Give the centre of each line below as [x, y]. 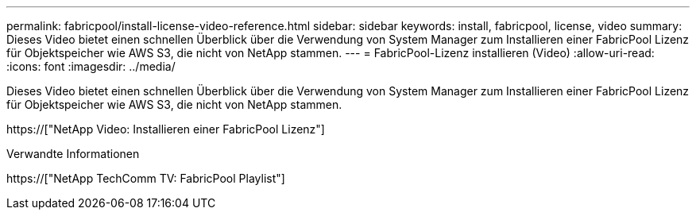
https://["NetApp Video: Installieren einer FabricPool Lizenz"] [166, 129]
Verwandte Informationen [73, 154]
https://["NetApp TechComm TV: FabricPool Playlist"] [146, 178]
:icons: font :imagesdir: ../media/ [91, 66]
